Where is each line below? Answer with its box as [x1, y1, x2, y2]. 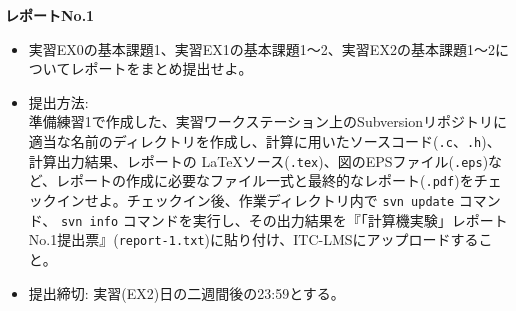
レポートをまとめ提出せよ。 [70, 58, 253, 79]
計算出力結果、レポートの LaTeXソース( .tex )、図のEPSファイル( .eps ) [28, 150, 489, 171]
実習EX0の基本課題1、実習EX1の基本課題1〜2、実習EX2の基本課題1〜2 [28, 38, 495, 59]
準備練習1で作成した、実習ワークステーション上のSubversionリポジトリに [28, 111, 507, 132]
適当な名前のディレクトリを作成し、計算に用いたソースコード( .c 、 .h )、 [28, 130, 501, 151]
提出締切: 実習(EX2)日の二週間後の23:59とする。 [28, 282, 345, 303]
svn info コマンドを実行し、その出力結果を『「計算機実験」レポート [60, 209, 508, 230]
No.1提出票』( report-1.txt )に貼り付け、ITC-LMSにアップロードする [28, 229, 479, 250]
